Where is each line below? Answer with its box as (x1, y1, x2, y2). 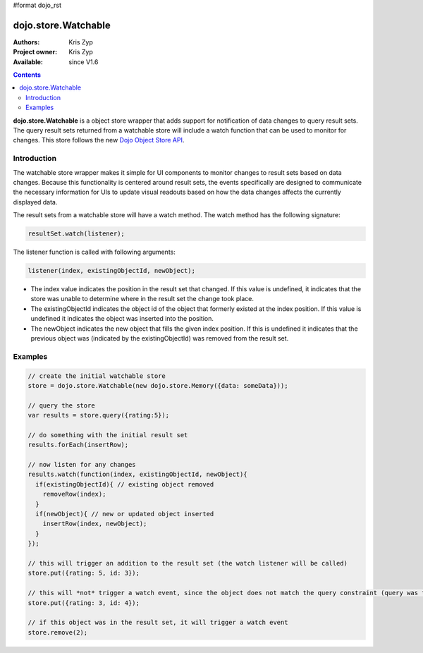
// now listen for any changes (27, 460, 137, 469)
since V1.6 (68, 57, 99, 66)
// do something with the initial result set (27, 431, 188, 439)
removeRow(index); (42, 490, 106, 499)
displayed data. (13, 197, 58, 206)
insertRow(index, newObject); (42, 520, 147, 528)
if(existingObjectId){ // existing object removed (35, 480, 214, 488)
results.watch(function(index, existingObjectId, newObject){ (27, 470, 247, 479)
